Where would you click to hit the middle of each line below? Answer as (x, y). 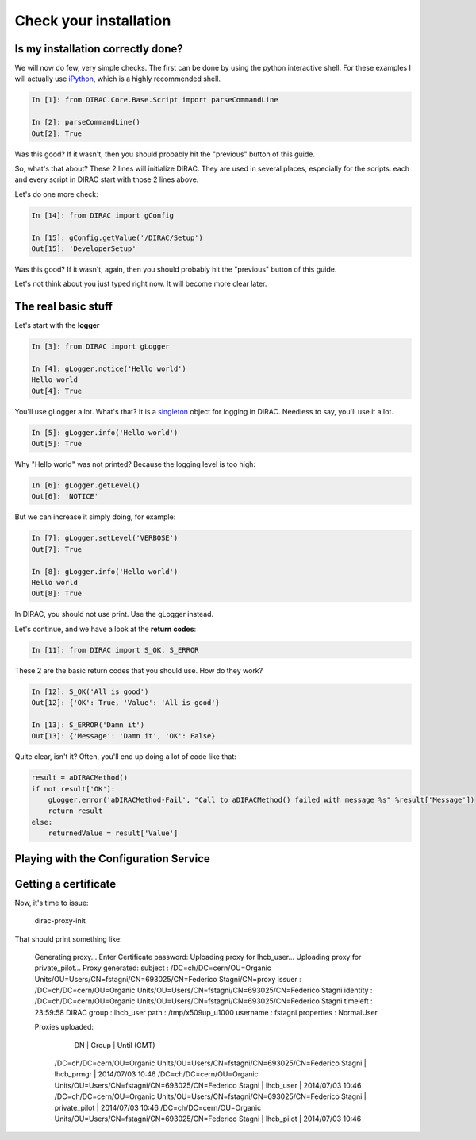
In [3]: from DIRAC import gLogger (100, 347)
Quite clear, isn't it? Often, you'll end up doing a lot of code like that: (126, 757)
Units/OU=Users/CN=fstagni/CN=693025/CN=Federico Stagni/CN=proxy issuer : (168, 979)
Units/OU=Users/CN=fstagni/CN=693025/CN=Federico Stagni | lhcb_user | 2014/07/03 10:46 (208, 1085)
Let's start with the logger (57, 325)
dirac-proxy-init (60, 921)
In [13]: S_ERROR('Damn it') (88, 725)
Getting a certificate (65, 884)
